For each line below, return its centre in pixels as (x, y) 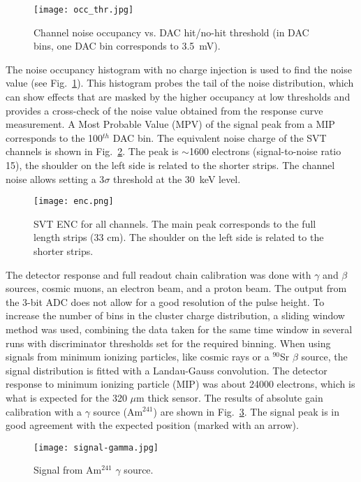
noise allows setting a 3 (55, 178)
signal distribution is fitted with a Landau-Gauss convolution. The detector (167, 370)
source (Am (118, 411)
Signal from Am (68, 470)
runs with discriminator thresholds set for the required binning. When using (168, 343)
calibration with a (44, 411)
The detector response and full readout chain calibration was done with (159, 274)
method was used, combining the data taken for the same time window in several (179, 329)
